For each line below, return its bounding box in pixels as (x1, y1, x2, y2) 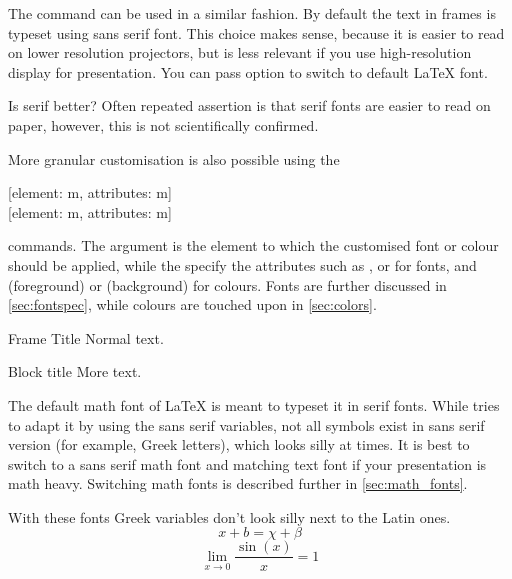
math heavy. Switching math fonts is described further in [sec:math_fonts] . (8, 473, 468, 494)
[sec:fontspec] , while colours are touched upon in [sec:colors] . (8, 294, 377, 315)
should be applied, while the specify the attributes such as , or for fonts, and (8, 254, 477, 275)
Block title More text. (8, 361, 142, 382)
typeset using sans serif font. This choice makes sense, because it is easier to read (8, 22, 505, 43)
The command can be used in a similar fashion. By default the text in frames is (8, 3, 496, 23)
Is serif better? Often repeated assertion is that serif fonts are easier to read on (8, 95, 491, 116)
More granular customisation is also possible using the (8, 148, 340, 169)
